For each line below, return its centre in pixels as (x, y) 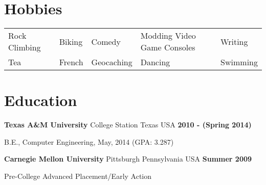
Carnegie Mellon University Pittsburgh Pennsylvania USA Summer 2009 (128, 159)
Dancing (155, 62)
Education (41, 100)
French (71, 62)
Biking (71, 41)
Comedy (106, 41)
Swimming (239, 62)
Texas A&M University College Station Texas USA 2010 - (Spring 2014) (128, 125)
